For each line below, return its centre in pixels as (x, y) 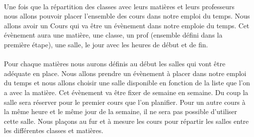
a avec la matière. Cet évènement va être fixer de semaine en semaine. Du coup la (126, 92)
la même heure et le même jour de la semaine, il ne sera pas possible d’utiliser (121, 111)
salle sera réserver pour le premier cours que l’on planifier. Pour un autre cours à (125, 102)
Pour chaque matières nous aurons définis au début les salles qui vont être (115, 64)
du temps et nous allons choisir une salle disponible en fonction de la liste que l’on (127, 83)
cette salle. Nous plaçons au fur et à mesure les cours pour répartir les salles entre (127, 121)
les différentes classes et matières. (54, 130)
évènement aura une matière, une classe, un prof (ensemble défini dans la (113, 35)
